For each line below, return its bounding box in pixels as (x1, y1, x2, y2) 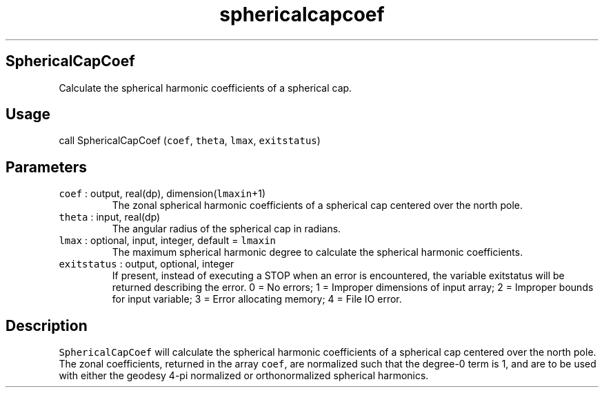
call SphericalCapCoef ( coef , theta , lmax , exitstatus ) (59, 134, 321, 147)
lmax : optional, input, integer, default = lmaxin (59, 234, 276, 247)
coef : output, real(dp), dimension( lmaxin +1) (59, 188, 266, 200)
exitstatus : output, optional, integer (59, 258, 234, 270)
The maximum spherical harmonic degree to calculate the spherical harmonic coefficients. (112, 246, 523, 259)
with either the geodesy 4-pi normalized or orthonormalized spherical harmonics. (59, 370, 429, 382)
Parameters (6, 158, 87, 176)
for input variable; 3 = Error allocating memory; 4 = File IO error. (112, 293, 402, 305)
